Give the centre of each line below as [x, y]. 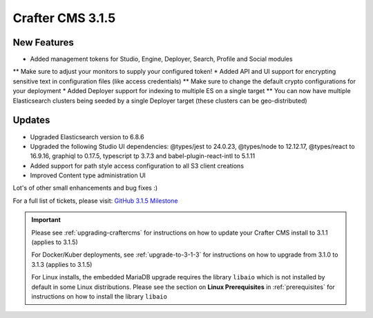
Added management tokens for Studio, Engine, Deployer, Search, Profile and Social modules [161, 59]
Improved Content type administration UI [88, 175]
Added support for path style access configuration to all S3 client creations [137, 166]
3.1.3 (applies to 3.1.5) [62, 264]
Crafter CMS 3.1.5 [64, 18]
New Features [43, 42]
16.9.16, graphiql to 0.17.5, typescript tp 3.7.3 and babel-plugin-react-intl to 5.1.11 [143, 156]
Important [46, 220]
